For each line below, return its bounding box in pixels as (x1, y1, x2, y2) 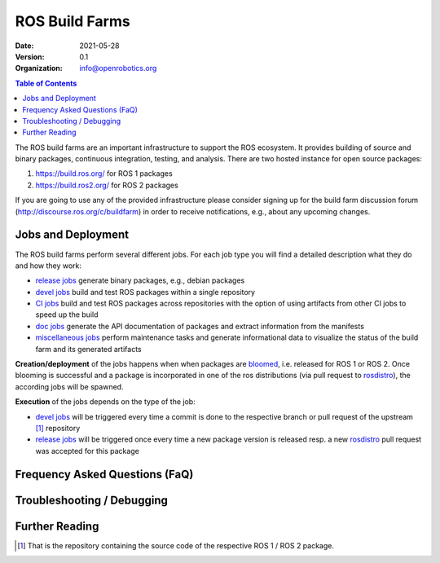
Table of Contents (15, 78, 77, 88)
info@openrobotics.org (79, 64, 157, 73)
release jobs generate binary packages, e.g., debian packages (35, 275, 245, 285)
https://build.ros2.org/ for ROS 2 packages (35, 180, 178, 190)
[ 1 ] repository (35, 424, 81, 433)
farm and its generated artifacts (35, 344, 142, 354)
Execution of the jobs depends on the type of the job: (15, 397, 196, 407)
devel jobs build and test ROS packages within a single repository (35, 287, 256, 297)
